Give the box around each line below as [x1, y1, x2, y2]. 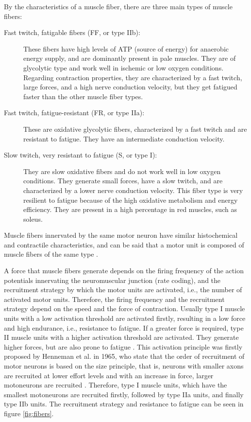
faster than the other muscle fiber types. [23, 91, 143, 101]
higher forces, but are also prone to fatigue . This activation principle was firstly [4, 341, 243, 352]
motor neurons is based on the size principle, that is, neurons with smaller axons [4, 361, 244, 370]
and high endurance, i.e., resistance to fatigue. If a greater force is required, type [4, 322, 244, 333]
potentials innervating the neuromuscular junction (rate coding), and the [4, 275, 221, 285]
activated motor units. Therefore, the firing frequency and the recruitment [4, 294, 225, 304]
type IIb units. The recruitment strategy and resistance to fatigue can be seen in [4, 399, 244, 409]
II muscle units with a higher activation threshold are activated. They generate [4, 332, 239, 342]
